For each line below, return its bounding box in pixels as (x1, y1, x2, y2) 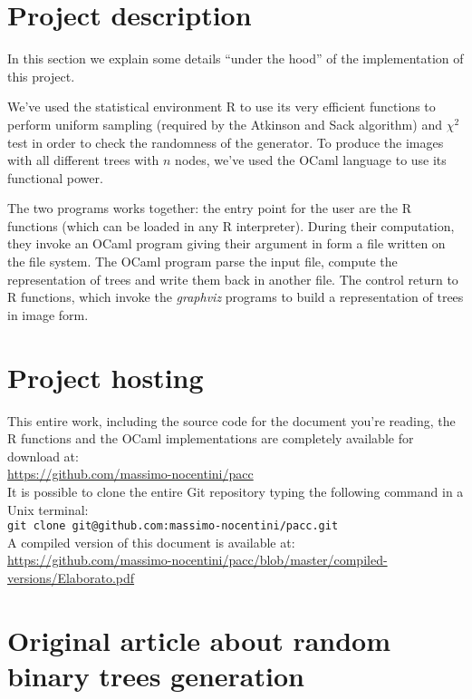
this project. (7, 66, 75, 85)
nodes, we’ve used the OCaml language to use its (175, 150, 447, 170)
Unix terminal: (7, 500, 89, 519)
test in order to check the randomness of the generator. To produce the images (7, 132, 444, 151)
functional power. (7, 168, 103, 187)
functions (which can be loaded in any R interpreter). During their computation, (7, 216, 455, 235)
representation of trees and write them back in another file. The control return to (7, 269, 458, 288)
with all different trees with (7, 150, 159, 170)
